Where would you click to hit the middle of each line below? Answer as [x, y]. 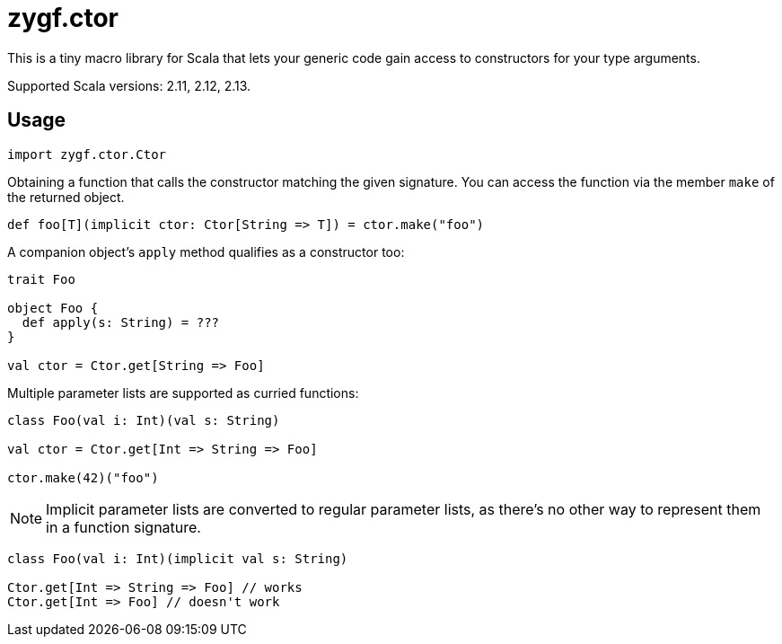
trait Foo [41, 279]
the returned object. [66, 197]
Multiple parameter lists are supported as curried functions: [183, 393]
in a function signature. [123, 527]
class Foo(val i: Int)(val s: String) [144, 420]
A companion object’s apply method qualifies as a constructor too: [206, 251]
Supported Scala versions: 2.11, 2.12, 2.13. [129, 85]
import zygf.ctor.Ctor [87, 154]
